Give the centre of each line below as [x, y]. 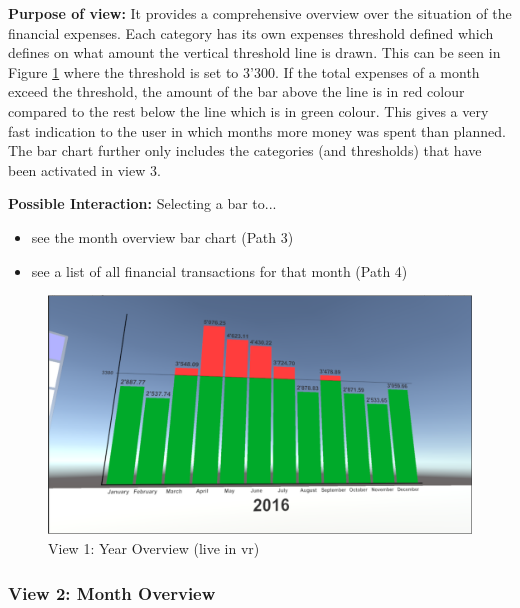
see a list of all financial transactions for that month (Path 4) [219, 270]
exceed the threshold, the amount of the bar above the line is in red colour [236, 91]
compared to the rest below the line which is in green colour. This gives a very [248, 110]
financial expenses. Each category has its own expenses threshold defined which [251, 32]
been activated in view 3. [84, 169]
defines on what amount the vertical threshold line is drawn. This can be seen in [254, 52]
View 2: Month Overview [112, 592]
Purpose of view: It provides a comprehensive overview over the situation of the [260, 13]
